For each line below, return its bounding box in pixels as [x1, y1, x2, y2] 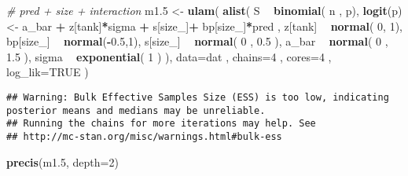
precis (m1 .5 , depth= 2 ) [6, 153, 119, 170]
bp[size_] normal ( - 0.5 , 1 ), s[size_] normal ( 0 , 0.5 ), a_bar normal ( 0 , [6, 33, 388, 49]
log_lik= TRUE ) [6, 64, 89, 80]
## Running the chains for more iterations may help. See [6, 118, 316, 130]
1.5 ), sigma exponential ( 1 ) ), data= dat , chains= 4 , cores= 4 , [6, 48, 332, 64]
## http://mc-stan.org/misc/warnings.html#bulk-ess [6, 130, 282, 142]
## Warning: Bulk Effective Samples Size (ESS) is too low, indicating [6, 91, 389, 103]
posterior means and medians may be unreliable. [6, 104, 266, 116]
